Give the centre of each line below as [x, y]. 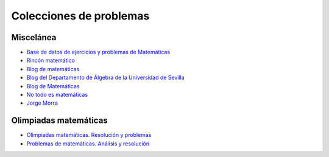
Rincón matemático [51, 60]
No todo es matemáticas [57, 95]
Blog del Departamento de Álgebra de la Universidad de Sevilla [106, 78]
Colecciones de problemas [80, 16]
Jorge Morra [42, 103]
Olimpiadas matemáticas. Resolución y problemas [89, 135]
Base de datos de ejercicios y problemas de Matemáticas [98, 52]
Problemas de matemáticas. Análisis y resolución [88, 144]
